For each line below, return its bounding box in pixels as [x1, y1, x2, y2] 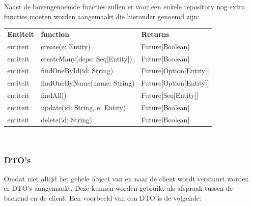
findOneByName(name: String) [41, 78, 135, 88]
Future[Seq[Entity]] [141, 90, 198, 100]
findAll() [41, 90, 67, 100]
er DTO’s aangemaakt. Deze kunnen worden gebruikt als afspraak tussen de [4, 183, 233, 193]
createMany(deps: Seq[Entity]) [41, 53, 133, 63]
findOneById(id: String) [41, 65, 113, 76]
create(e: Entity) [41, 41, 91, 51]
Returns [141, 29, 169, 39]
